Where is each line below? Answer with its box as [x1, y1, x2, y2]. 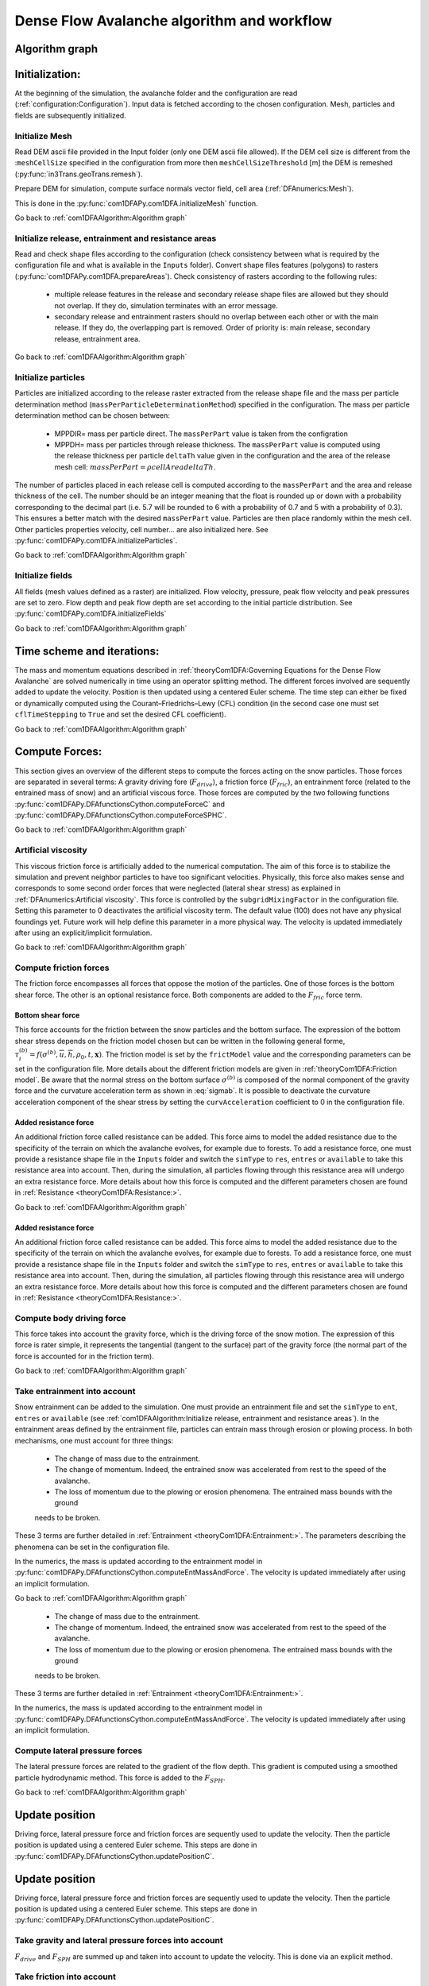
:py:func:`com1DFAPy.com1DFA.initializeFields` [14, 609, 167, 619]
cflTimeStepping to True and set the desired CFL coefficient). [14, 709, 226, 719]
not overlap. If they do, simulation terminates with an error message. [54, 300, 278, 310]
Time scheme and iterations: [14, 644, 160, 658]
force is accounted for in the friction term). [14, 1351, 154, 1361]
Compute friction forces [14, 962, 110, 973]
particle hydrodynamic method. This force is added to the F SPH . [14, 1772, 226, 1784]
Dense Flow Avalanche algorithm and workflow [14, 12, 333, 29]
